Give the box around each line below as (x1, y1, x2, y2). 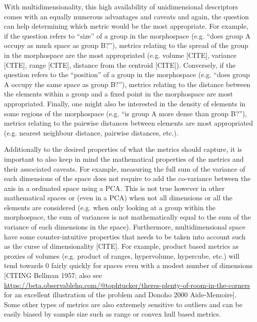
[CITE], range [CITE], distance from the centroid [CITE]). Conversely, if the (4, 59, 236, 70)
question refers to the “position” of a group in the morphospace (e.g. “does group (4, 69, 250, 80)
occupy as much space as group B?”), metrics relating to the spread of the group (4, 40, 249, 50)
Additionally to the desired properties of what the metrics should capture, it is (4, 144, 242, 154)
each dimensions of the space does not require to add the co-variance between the (4, 173, 251, 184)
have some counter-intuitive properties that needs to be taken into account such (4, 231, 246, 241)
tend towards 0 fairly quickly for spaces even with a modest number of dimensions (4, 260, 253, 271)
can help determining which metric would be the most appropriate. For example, (4, 21, 249, 31)
